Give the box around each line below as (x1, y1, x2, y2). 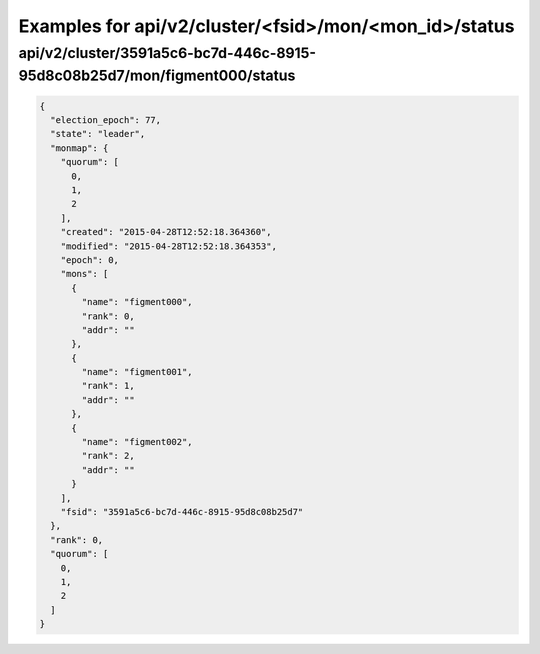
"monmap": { (50, 142, 109, 154)
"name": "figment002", (81, 436, 194, 448)
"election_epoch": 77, (50, 115, 162, 126)
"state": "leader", (50, 128, 146, 140)
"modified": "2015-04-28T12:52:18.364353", (60, 240, 277, 252)
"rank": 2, (81, 450, 135, 462)
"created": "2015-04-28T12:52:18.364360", (60, 226, 272, 238)
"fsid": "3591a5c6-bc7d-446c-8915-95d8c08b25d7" (60, 506, 304, 517)
